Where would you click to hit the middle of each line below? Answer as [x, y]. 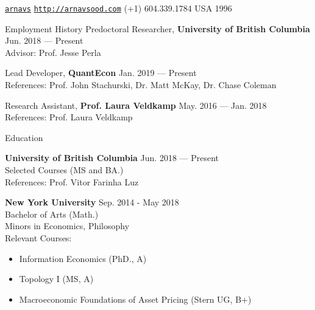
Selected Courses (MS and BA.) [64, 170]
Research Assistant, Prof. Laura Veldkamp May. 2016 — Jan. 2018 [136, 105]
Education [24, 137]
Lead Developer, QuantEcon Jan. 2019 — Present [101, 73]
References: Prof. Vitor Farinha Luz [72, 181]
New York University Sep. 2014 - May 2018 [92, 202]
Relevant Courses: [38, 237]
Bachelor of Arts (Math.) [52, 214]
